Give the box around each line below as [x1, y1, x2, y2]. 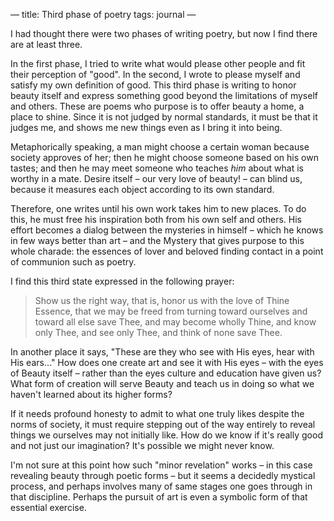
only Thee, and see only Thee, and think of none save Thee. [34, 327, 283, 338]
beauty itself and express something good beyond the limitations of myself [10, 90, 318, 101]
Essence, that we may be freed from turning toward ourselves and [34, 305, 308, 317]
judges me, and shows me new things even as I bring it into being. [10, 122, 283, 133]
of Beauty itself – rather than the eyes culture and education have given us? [10, 367, 322, 379]
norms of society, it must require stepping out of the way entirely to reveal [10, 419, 316, 430]
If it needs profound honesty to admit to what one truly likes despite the [10, 408, 305, 419]
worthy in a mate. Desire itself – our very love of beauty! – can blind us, [10, 173, 303, 184]
